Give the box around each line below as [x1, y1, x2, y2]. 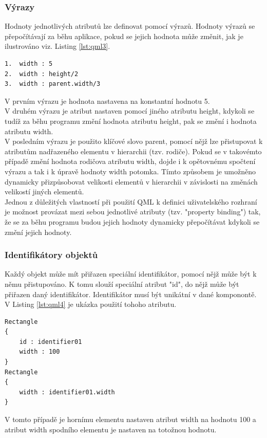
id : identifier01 [19, 338, 82, 345]
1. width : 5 [5, 60, 53, 67]
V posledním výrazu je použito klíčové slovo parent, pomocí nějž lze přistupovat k [5, 136, 263, 147]
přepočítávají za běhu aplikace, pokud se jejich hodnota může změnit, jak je [5, 30, 243, 41]
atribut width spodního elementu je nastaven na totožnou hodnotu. [5, 424, 217, 434]
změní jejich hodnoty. [5, 226, 72, 237]
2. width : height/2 [5, 70, 79, 78]
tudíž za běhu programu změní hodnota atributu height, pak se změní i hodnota [5, 115, 257, 126]
